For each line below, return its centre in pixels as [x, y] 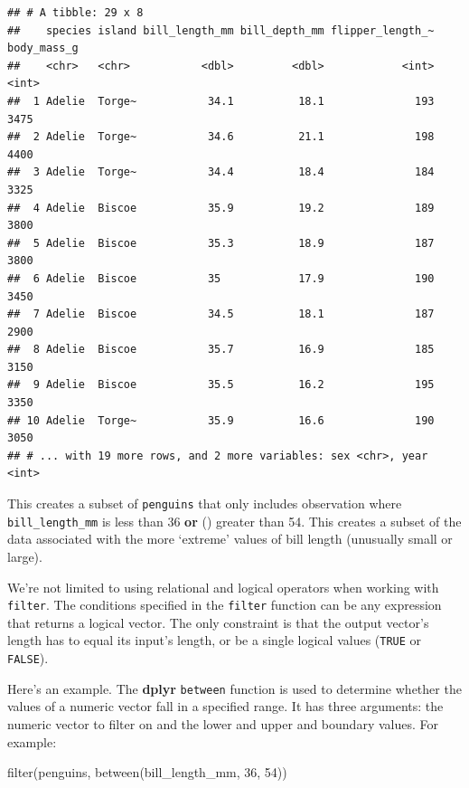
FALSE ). [28, 658]
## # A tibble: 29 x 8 [75, 13]
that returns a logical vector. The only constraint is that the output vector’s [218, 622]
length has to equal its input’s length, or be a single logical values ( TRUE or [215, 640]
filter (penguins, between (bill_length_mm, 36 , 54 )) [147, 772]
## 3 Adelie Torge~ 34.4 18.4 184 [221, 172]
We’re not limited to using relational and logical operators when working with [223, 587]
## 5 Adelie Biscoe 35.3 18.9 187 [221, 243]
